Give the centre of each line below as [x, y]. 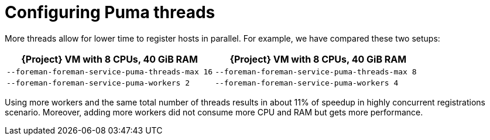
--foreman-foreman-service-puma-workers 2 [98, 83]
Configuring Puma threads [110, 12]
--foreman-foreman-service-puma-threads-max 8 [316, 71]
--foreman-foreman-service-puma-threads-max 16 [110, 71]
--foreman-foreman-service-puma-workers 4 [307, 83]
